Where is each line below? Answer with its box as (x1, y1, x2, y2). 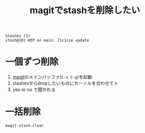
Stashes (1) (5, 33, 30, 38)
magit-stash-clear (5, 123, 44, 128)
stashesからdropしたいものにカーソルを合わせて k (12, 80, 118, 86)
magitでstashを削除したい (29, 5, 140, 16)
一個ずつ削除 (5, 56, 59, 68)
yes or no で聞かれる (12, 86, 56, 93)
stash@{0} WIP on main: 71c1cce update (5, 38, 89, 43)
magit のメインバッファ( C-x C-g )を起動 (12, 74, 92, 80)
